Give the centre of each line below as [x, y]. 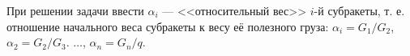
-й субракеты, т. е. [359, 10]
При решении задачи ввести [75, 10]
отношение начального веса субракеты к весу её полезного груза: [168, 26]
